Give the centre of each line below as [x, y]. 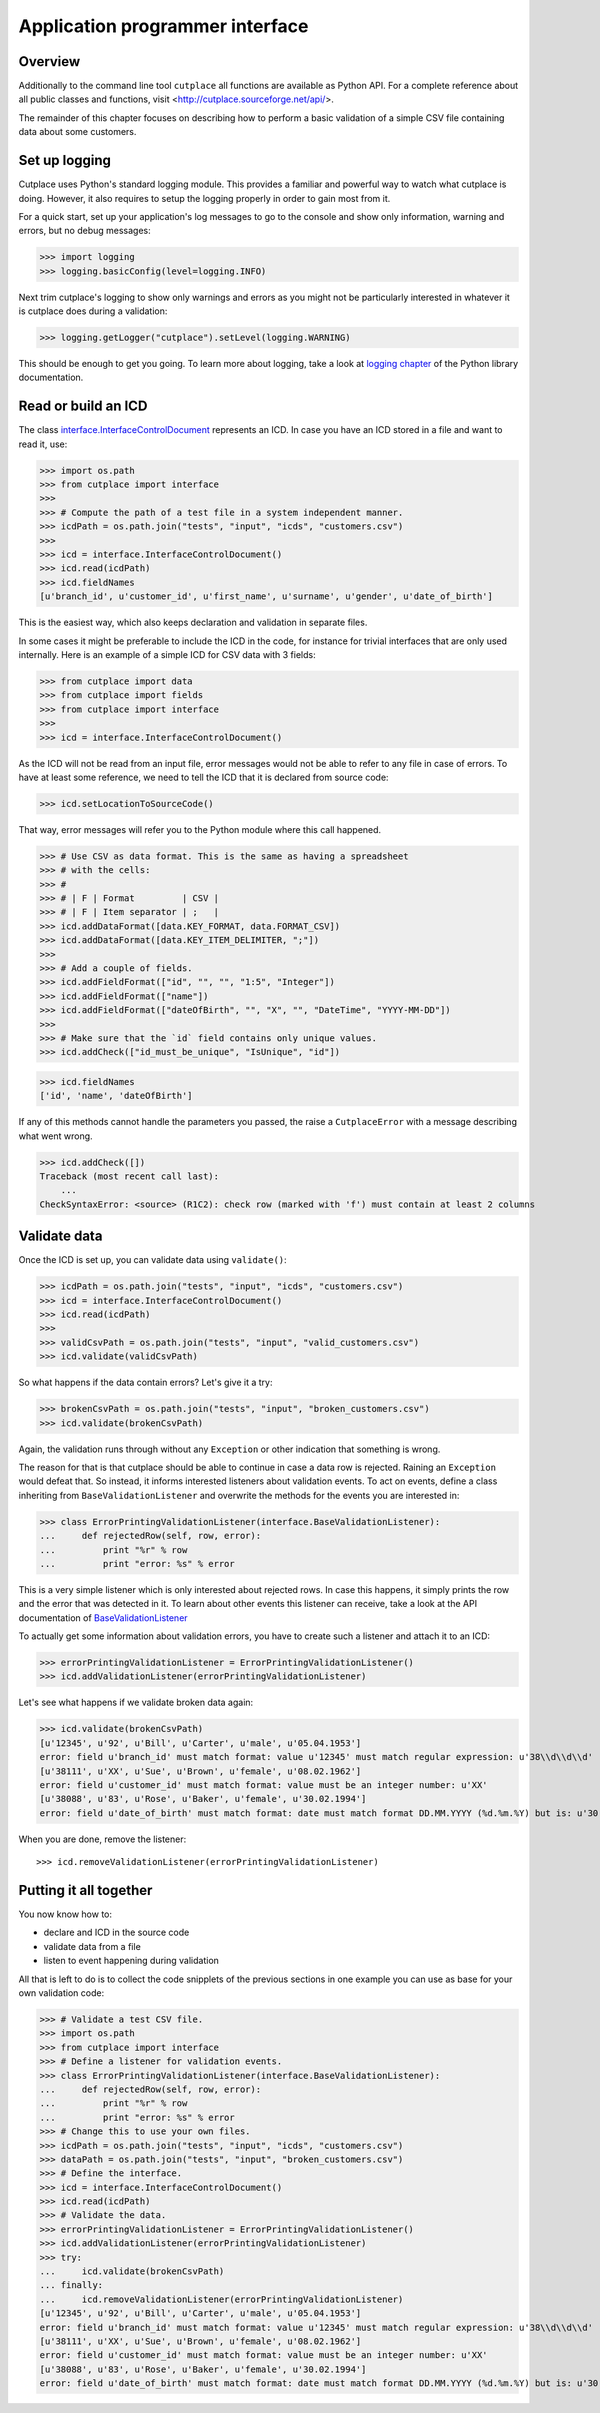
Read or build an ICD [83, 406]
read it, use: [43, 444]
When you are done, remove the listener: [102, 1839]
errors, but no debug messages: [85, 231]
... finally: [71, 2285]
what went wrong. [56, 1136]
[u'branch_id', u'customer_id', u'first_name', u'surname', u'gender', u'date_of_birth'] [266, 596]
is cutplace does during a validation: [93, 311]
